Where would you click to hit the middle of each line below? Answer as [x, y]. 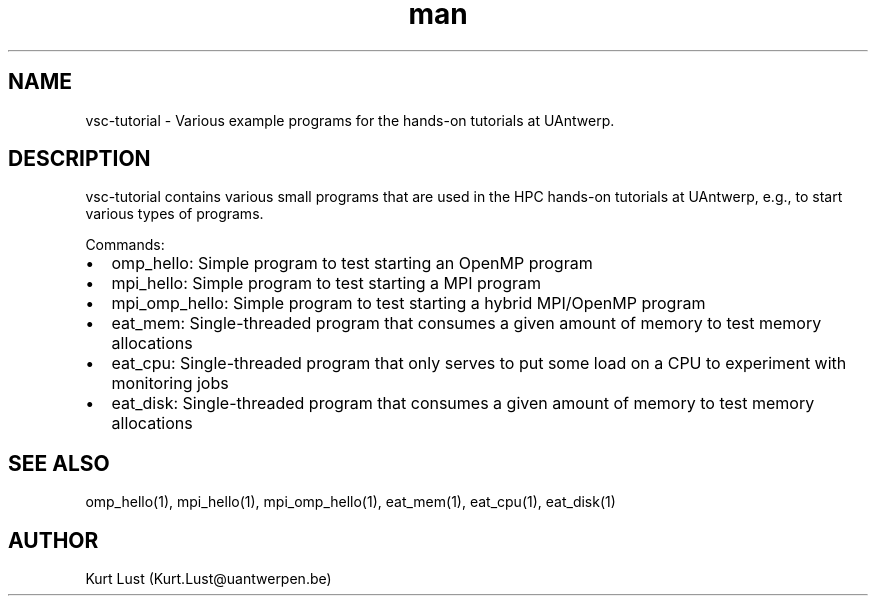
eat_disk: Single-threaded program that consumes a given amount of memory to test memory [463, 403]
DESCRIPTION [79, 159]
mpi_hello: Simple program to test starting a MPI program [326, 283]
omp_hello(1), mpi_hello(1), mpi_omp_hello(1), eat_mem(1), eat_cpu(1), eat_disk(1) [350, 502]
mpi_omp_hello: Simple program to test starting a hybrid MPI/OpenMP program [408, 303]
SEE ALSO [59, 463]
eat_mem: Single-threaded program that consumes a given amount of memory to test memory [466, 323]
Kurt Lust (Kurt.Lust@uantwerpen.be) [208, 579]
